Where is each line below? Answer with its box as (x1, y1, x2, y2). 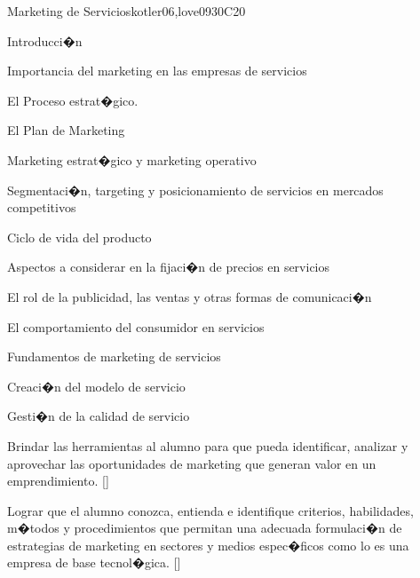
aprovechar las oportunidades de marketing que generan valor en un (7, 454, 376, 472)
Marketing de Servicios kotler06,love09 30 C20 (7, 2, 246, 20)
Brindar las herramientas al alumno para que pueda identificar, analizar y (7, 436, 408, 455)
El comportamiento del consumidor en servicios (7, 317, 265, 336)
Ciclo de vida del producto (7, 227, 152, 246)
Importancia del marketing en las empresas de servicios (7, 61, 307, 80)
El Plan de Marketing (7, 121, 125, 139)
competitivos (7, 198, 76, 217)
